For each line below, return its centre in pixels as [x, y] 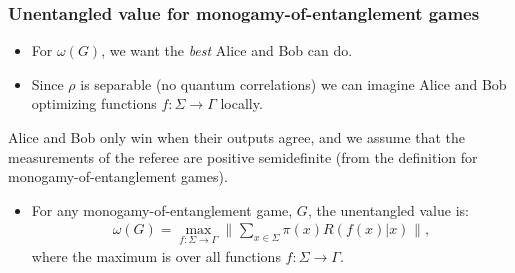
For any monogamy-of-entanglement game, [162, 209]
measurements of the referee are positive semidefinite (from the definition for [243, 156]
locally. [241, 103]
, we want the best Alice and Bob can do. [227, 50]
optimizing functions [94, 103]
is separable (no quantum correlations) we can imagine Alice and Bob [293, 83]
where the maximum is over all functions [156, 255]
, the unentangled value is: [388, 209]
